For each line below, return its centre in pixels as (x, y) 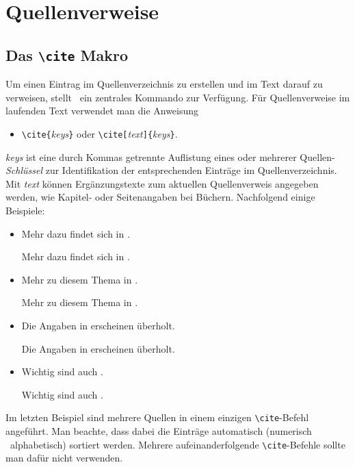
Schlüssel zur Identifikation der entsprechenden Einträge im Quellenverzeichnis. (171, 170)
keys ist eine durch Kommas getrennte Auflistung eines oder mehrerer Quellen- (170, 156)
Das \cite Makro (67, 54)
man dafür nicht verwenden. (64, 458)
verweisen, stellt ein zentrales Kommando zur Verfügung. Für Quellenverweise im (178, 97)
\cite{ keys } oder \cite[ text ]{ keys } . (100, 133)
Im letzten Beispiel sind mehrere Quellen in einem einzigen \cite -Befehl (157, 417)
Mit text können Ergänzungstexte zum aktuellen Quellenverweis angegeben (162, 183)
